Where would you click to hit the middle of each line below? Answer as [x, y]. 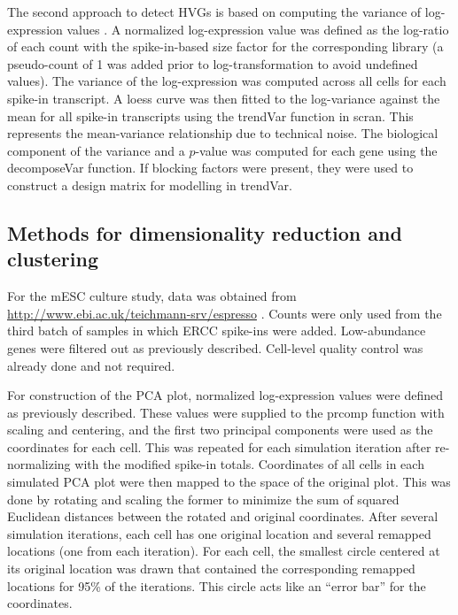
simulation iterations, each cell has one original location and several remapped [219, 533]
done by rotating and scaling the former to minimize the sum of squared [203, 499]
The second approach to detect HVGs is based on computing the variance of [214, 12]
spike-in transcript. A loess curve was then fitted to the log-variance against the [224, 98]
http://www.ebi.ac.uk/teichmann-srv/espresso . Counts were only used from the [225, 313]
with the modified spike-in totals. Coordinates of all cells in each [249, 464]
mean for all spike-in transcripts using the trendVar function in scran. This [210, 115]
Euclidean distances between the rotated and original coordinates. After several [223, 516]
